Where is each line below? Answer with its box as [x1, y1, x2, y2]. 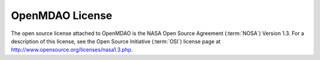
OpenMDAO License [11, 9, 113, 22]
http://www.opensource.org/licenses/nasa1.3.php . [11, 46, 133, 53]
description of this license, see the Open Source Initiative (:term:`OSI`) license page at [11, 37, 221, 45]
